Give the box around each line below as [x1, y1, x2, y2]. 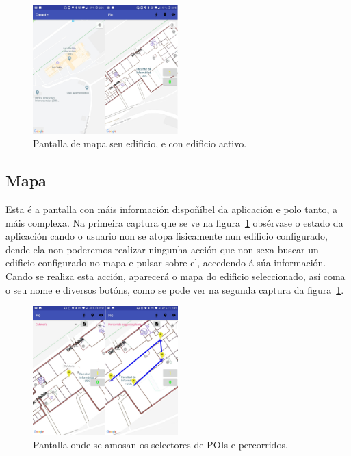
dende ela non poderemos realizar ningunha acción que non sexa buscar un [5, 242, 319, 256]
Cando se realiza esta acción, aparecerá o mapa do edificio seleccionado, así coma [5, 268, 346, 283]
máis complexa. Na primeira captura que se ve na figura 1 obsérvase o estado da [5, 215, 343, 229]
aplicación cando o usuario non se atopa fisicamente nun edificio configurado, [5, 229, 328, 243]
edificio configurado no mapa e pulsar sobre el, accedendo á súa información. [5, 255, 326, 270]
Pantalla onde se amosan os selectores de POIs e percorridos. [33, 437, 288, 451]
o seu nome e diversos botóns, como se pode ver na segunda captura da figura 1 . [5, 282, 344, 296]
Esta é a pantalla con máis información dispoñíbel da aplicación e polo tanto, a [5, 201, 338, 216]
